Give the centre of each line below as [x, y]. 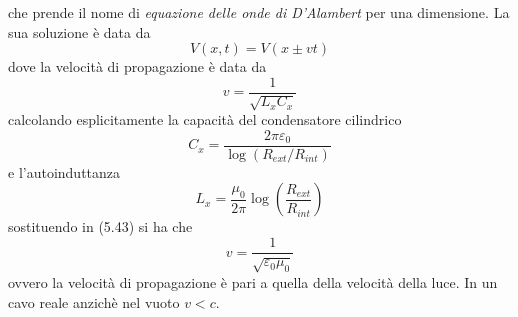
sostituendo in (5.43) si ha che [100, 226]
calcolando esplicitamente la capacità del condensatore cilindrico [205, 119]
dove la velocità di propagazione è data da [137, 66]
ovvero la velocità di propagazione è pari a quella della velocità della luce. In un [253, 281]
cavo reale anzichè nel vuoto [94, 301]
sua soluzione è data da [79, 31]
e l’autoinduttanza [64, 171]
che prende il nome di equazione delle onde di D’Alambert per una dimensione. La [259, 12]
